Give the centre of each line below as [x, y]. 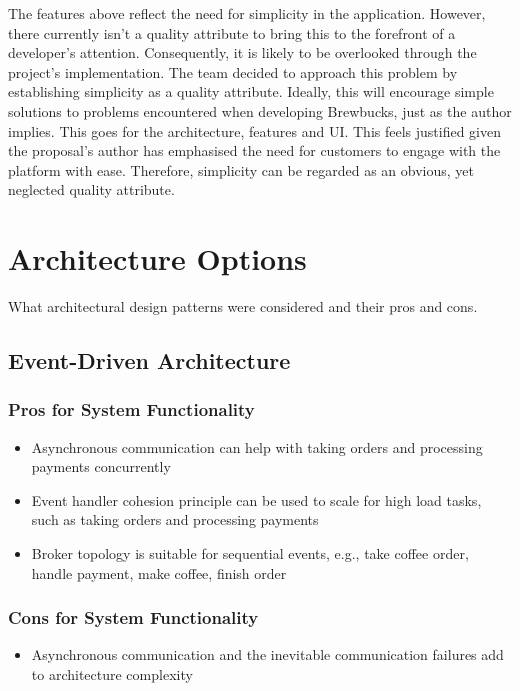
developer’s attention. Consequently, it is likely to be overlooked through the [242, 52]
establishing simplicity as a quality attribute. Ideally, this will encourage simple [251, 91]
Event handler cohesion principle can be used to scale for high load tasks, [256, 499]
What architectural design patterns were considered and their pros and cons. [243, 306]
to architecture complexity [112, 674]
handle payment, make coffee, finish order [159, 572]
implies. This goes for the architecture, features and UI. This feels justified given [255, 130]
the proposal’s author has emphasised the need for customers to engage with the [254, 150]
